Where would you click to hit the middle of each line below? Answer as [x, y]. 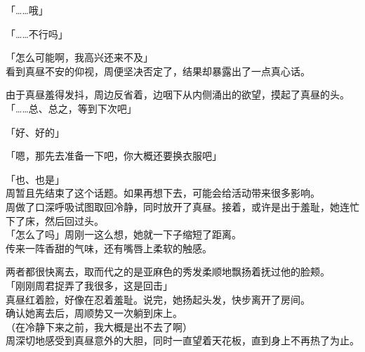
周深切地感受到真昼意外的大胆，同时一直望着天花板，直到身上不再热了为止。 [182, 340]
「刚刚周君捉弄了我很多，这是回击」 [89, 285]
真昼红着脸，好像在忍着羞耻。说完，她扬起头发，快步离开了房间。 [158, 299]
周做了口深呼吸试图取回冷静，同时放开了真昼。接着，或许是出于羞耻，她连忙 [182, 206]
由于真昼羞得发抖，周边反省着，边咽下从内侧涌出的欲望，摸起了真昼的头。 [178, 94]
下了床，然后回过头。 [55, 220]
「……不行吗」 [37, 33]
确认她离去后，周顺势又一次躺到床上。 [94, 313]
